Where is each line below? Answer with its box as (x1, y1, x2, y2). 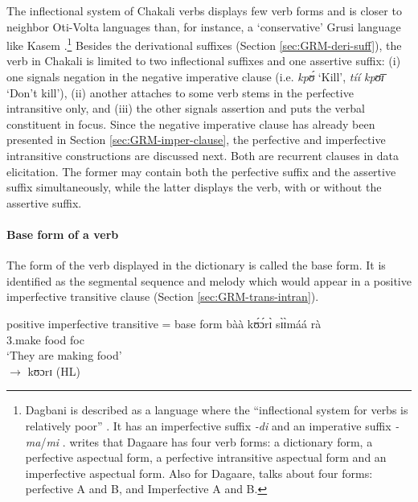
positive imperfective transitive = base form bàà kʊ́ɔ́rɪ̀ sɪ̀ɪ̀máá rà (6, 315, 322, 331)
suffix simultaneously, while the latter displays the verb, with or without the (6, 179, 382, 195)
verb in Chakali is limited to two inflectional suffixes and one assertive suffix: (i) (6, 52, 401, 69)
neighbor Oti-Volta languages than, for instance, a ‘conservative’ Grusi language (6, 18, 401, 35)
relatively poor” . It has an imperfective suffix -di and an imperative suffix (25, 417, 391, 434)
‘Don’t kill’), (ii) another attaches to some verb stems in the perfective (6, 84, 354, 101)
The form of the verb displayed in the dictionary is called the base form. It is (6, 257, 386, 274)
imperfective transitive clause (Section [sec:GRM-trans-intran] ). (6, 288, 319, 305)
